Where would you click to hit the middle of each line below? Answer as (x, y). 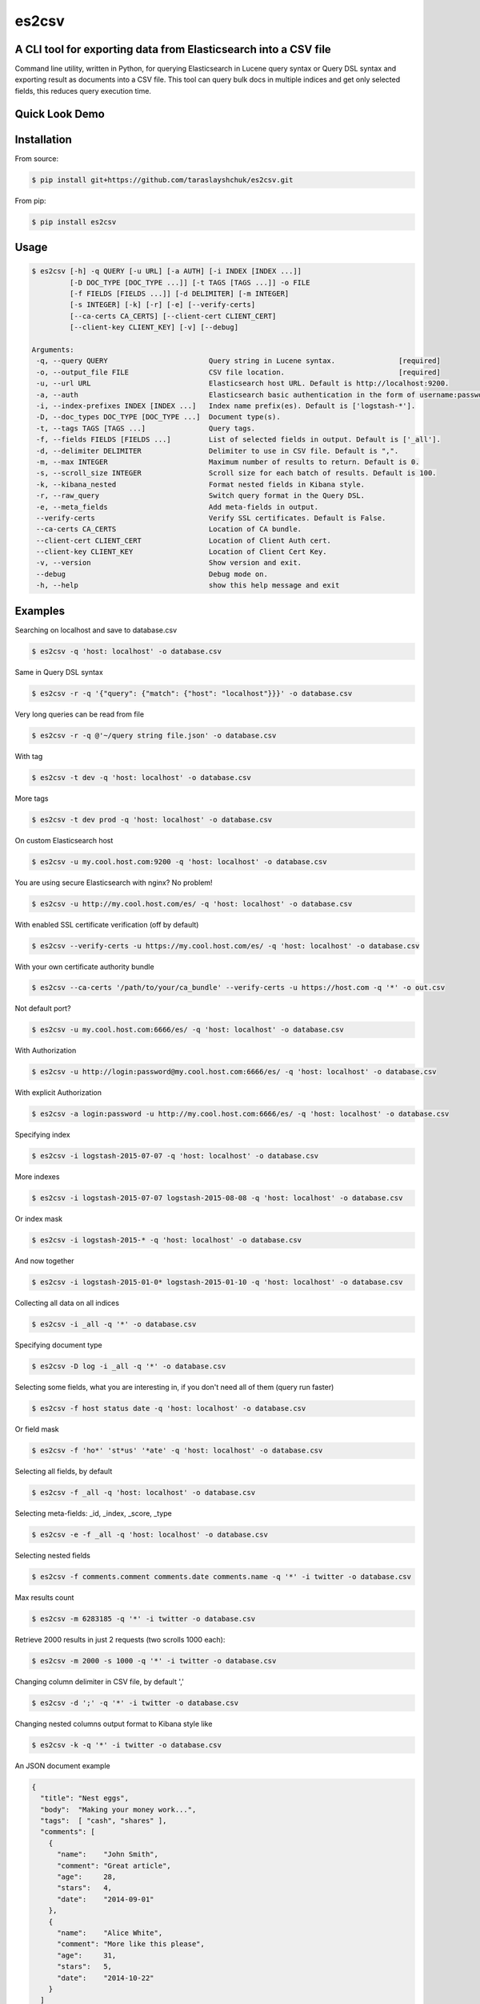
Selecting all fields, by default (64, 1472)
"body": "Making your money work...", (118, 1809)
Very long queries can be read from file (79, 714)
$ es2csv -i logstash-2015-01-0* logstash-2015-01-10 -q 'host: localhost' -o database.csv (217, 1282)
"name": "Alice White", (110, 1933)
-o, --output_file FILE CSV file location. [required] (239, 372)
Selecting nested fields (53, 1556)
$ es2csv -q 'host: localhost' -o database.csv (126, 651)
